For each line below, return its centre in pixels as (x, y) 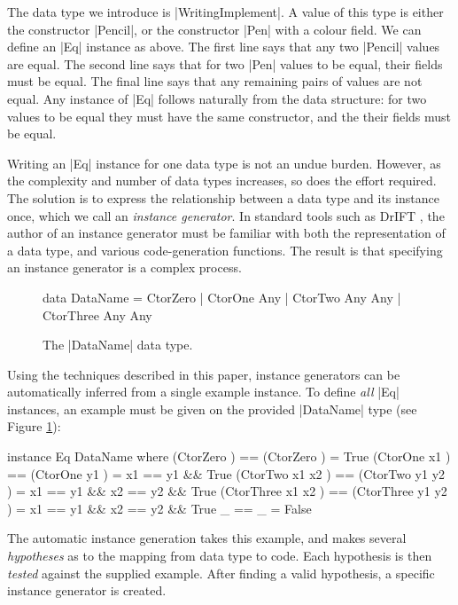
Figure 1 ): (34, 426)
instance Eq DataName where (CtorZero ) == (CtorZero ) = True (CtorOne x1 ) (229, 456)
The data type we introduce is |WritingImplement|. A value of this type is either (225, 12)
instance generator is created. (87, 590)
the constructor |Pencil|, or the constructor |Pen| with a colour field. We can (214, 29)
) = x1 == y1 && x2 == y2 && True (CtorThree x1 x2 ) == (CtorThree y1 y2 (227, 491)
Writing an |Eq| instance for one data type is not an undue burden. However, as (224, 163)
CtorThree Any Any (97, 314)
